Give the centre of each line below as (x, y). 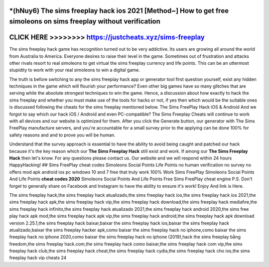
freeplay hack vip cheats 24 (38, 258)
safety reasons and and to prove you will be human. (62, 135)
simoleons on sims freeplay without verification (85, 22)
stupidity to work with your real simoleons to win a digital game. (75, 70)
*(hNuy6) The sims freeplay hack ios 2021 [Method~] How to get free (119, 11)
